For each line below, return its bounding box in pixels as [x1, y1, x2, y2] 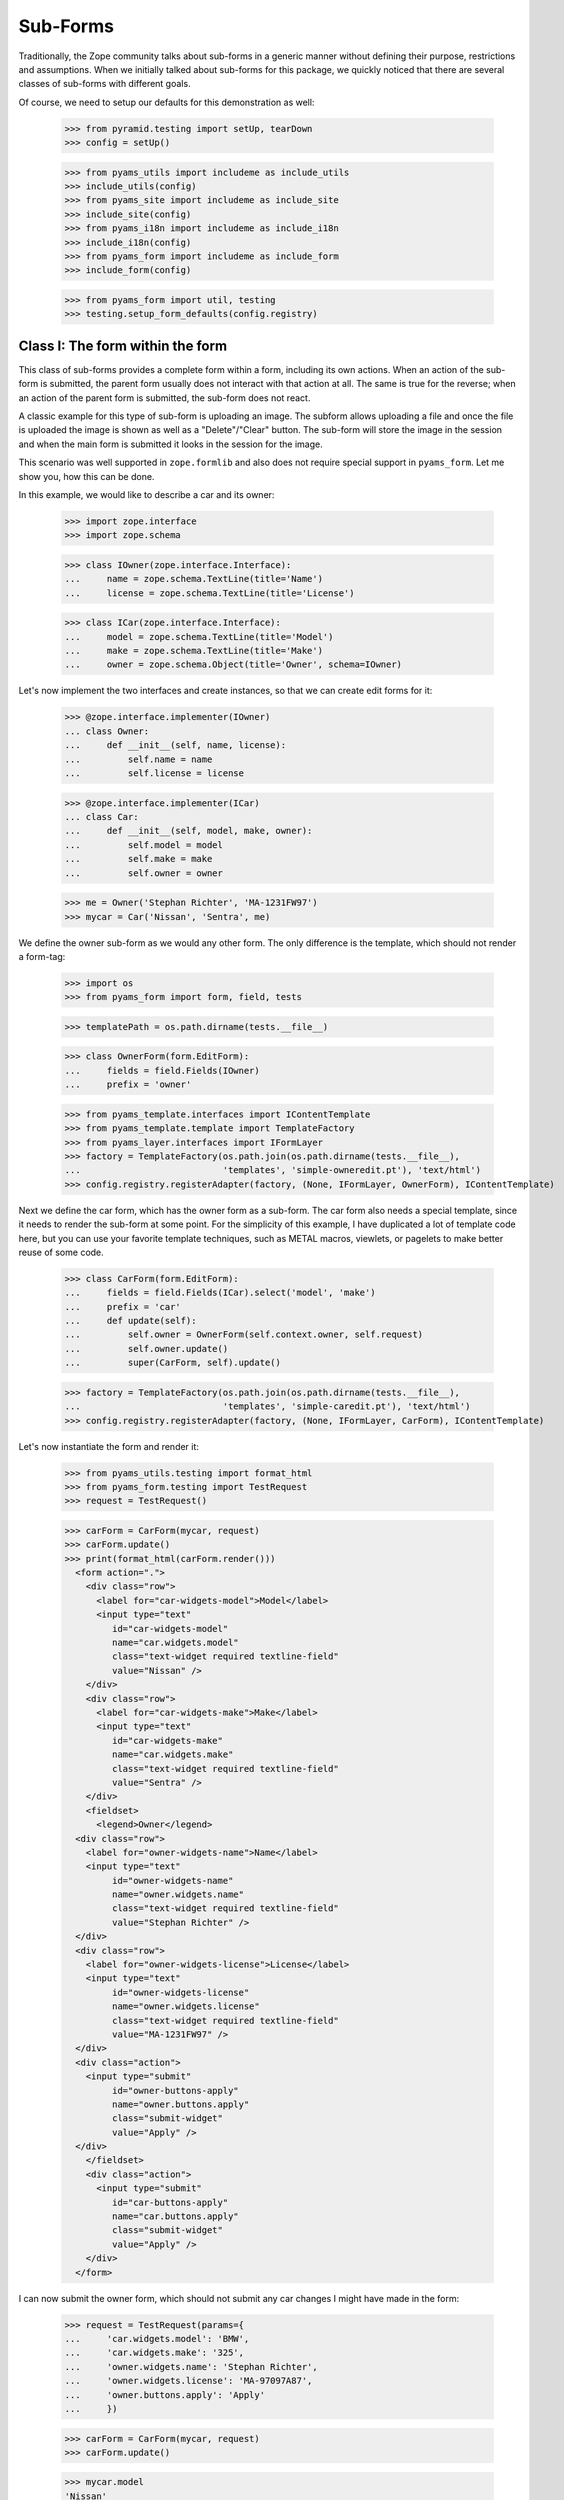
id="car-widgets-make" [111, 1735, 224, 1746]
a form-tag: [18, 950, 66, 962]
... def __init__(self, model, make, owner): [64, 825, 313, 837]
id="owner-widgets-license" [111, 1986, 250, 1998]
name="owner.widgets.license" [111, 2001, 260, 2012]
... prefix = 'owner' [64, 1079, 192, 1090]
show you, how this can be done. [18, 470, 155, 482]
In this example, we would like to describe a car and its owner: [18, 489, 275, 500]
